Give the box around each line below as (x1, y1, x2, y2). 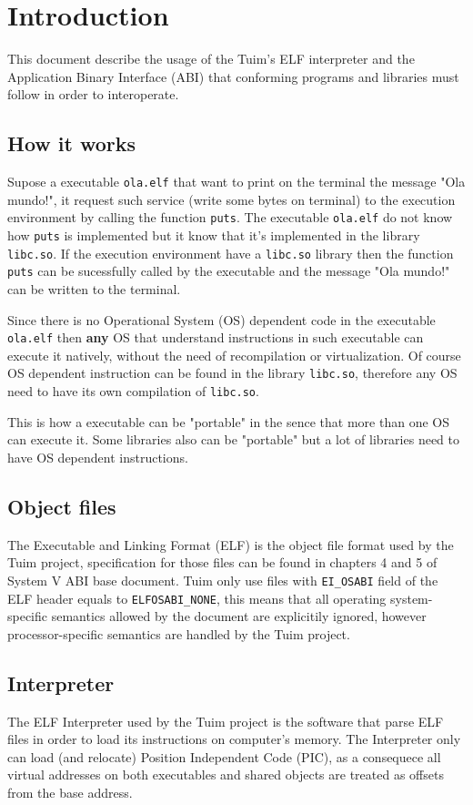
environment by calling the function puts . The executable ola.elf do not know (7, 208, 453, 227)
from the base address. (7, 782, 133, 801)
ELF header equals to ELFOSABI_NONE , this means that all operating (7, 588, 387, 607)
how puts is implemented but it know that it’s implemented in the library (7, 226, 420, 245)
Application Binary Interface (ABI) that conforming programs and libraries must (7, 66, 459, 86)
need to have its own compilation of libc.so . (7, 382, 259, 401)
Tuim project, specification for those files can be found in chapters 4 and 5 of (7, 553, 438, 572)
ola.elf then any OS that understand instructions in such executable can (7, 328, 424, 347)
